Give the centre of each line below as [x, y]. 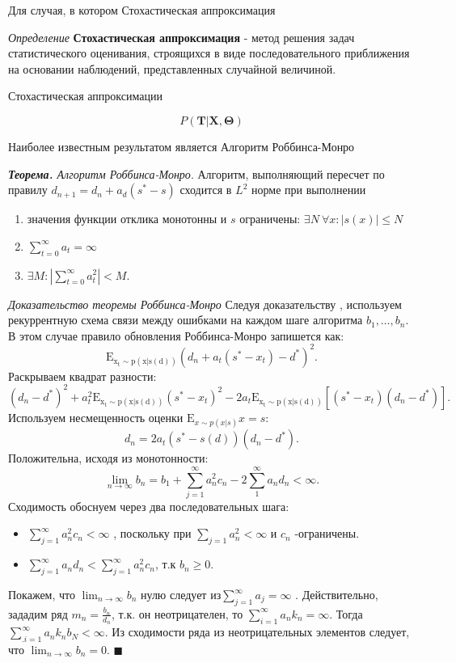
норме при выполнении [309, 190]
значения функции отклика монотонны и [127, 219]
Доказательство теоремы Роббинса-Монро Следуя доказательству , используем [205, 304]
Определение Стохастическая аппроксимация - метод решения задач [182, 37]
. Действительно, [337, 595]
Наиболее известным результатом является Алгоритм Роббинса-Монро [182, 146]
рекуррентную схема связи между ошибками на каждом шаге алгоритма [186, 320]
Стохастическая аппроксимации [85, 96]
